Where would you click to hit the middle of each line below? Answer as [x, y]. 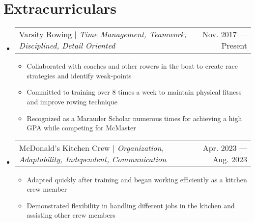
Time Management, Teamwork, [133, 34]
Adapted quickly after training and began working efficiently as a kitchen [137, 179]
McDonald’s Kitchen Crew [64, 148]
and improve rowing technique [72, 101]
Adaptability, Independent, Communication [93, 159]
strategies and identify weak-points [79, 75]
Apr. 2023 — [225, 148]
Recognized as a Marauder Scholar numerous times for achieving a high [134, 118]
